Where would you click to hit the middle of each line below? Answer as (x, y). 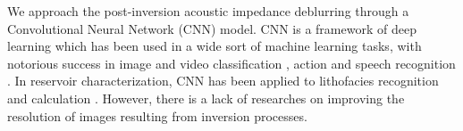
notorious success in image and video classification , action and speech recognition (231, 63)
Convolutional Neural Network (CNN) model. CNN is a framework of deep (212, 28)
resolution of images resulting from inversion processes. (157, 115)
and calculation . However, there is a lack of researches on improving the (206, 98)
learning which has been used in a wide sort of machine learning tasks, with (215, 46)
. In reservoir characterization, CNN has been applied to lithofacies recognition (223, 81)
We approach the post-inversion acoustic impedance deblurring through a (208, 11)
